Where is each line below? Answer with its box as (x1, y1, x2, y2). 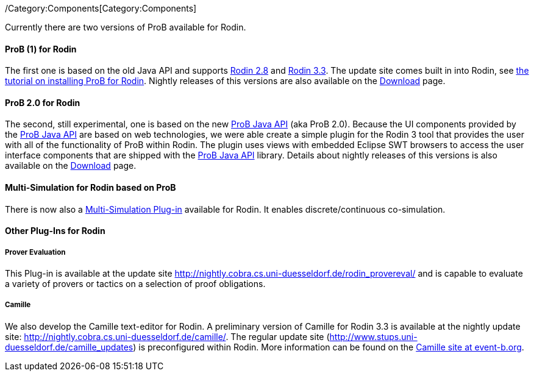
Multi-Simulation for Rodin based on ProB (5, 182, 176, 193)
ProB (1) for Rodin (5, 43, 77, 54)
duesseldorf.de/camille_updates (5, 341, 133, 352)
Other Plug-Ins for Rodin (5, 225, 105, 236)
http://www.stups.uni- (329, 331, 418, 342)
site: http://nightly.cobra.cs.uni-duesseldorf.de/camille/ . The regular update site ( (5, 331, 330, 342)
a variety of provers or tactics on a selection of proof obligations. (5, 278, 266, 289)
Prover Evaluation (5, 247, 66, 257)
